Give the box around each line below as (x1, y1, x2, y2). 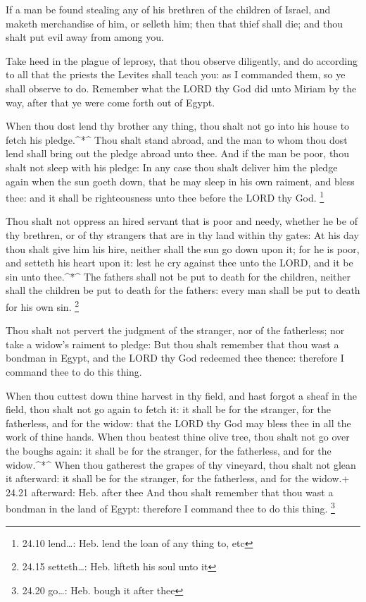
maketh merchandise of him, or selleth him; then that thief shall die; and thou (6, 16, 343, 30)
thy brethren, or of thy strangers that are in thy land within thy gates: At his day (6, 227, 359, 242)
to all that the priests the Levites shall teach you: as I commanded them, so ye (6, 67, 346, 82)
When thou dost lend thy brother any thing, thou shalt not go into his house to (6, 118, 350, 133)
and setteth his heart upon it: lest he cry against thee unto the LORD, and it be (6, 255, 353, 270)
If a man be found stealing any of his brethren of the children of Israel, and (6, 2, 331, 16)
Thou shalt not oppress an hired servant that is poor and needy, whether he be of (6, 214, 358, 228)
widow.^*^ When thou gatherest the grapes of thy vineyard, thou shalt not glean (6, 457, 356, 472)
